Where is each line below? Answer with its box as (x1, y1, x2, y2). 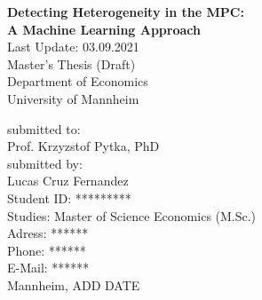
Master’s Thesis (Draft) (7, 54, 136, 73)
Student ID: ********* (7, 188, 131, 207)
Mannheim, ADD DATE (7, 275, 140, 294)
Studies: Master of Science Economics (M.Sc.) (7, 206, 257, 225)
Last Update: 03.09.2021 (7, 37, 139, 56)
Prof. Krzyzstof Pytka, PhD (7, 137, 160, 155)
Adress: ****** (7, 224, 89, 242)
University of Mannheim (7, 89, 139, 107)
